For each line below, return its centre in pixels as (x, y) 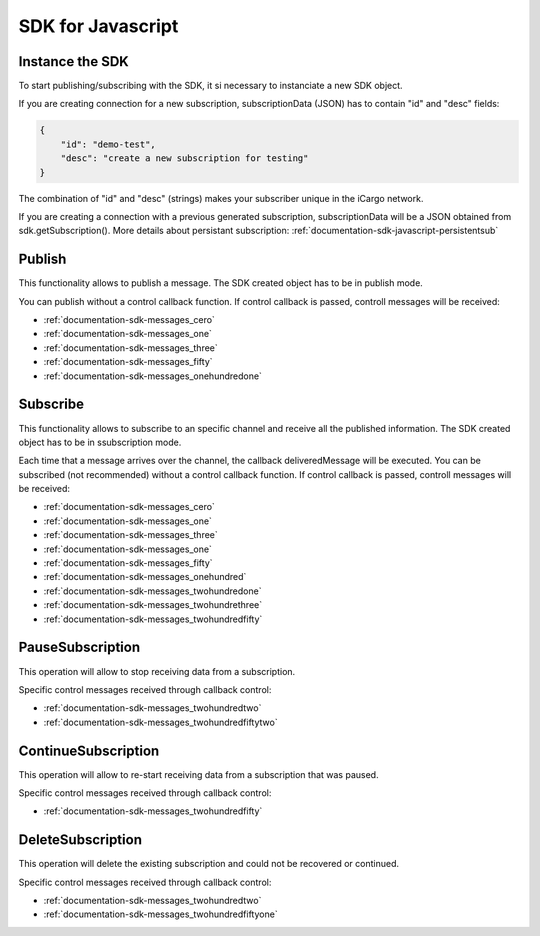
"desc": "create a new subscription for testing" (184, 158)
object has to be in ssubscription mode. (100, 442)
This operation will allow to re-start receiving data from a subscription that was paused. (198, 774)
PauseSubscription (79, 647)
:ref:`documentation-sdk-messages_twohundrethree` (153, 605)
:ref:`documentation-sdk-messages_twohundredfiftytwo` (161, 722)
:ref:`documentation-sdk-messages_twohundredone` (152, 591)
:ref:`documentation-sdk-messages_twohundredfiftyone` (161, 914)
